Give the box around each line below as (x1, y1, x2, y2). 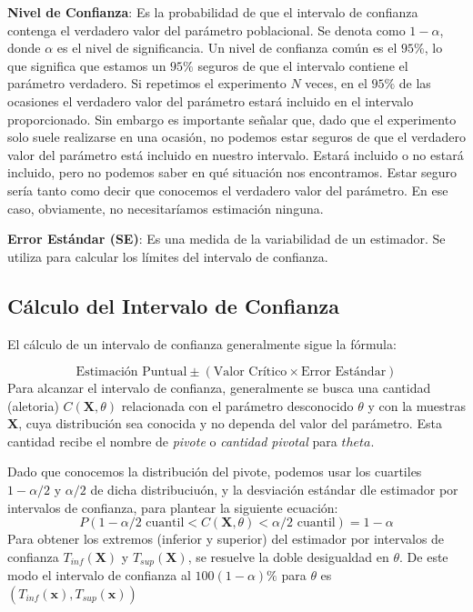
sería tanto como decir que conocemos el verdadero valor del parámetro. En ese (7, 180, 448, 199)
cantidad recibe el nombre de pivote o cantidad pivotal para (7, 431, 337, 450)
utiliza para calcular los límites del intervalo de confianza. (7, 246, 328, 266)
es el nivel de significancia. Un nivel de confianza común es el (56, 38, 398, 57)
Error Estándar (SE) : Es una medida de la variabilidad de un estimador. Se (7, 229, 446, 248)
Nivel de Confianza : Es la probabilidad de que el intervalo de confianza (7, 3, 418, 21)
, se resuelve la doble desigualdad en (187, 547, 389, 566)
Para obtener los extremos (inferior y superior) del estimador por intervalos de (7, 529, 445, 548)
